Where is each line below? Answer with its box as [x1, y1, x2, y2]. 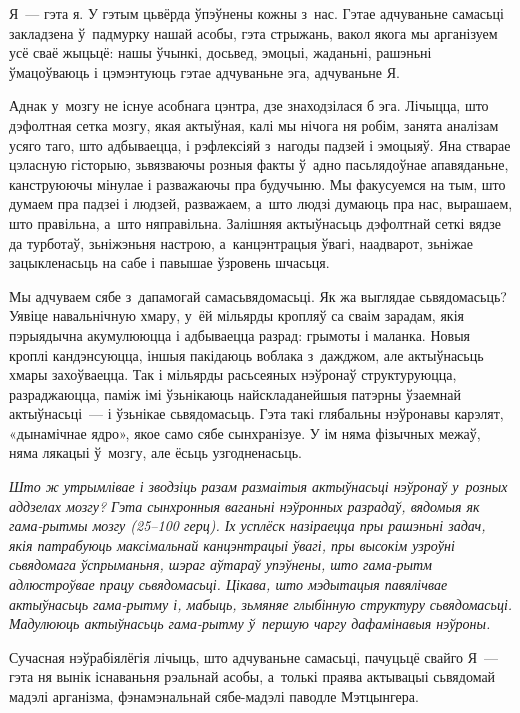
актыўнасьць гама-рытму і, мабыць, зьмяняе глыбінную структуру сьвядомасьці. [9, 593, 513, 614]
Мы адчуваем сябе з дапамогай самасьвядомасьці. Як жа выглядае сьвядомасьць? [9, 285, 507, 306]
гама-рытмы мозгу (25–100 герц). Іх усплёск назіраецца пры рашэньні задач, [9, 515, 486, 536]
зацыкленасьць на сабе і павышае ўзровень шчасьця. [9, 252, 330, 273]
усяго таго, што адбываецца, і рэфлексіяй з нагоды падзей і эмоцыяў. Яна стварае [9, 134, 511, 155]
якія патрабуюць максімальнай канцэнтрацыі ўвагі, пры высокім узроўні [9, 534, 455, 555]
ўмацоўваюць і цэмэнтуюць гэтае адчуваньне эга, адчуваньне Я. [9, 61, 400, 82]
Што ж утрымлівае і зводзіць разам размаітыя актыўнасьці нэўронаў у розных [9, 476, 508, 497]
